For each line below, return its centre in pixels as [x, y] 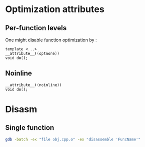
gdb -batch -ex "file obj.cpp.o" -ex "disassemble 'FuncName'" [73, 139]
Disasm [21, 109]
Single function [30, 128]
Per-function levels [36, 28]
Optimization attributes [55, 9]
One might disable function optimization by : [51, 40]
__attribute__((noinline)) [33, 85]
